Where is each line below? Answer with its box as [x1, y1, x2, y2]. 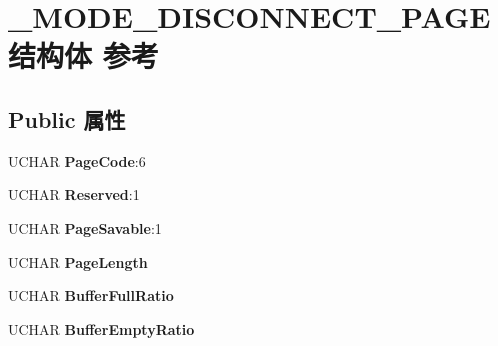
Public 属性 [8, 103, 126, 134]
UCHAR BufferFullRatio [8, 285, 174, 306]
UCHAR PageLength [8, 251, 148, 272]
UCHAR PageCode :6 [8, 150, 146, 171]
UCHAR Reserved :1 [8, 184, 140, 205]
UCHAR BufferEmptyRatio [8, 318, 195, 339]
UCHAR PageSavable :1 [8, 217, 162, 238]
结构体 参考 [8, 35, 159, 76]
